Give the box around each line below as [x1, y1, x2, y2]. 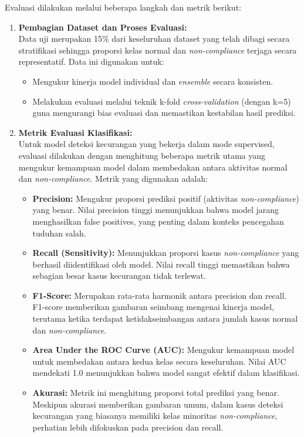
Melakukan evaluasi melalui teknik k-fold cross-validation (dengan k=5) [32, 95, 291, 107]
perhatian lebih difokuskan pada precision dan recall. [32, 421, 224, 433]
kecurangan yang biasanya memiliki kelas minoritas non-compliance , [32, 409, 278, 422]
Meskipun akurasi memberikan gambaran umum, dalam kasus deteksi [32, 398, 283, 410]
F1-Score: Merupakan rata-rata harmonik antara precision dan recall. [32, 289, 287, 301]
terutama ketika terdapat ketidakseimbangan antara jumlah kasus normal [32, 312, 298, 325]
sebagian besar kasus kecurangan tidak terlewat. [32, 269, 206, 282]
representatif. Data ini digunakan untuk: [18, 55, 164, 68]
